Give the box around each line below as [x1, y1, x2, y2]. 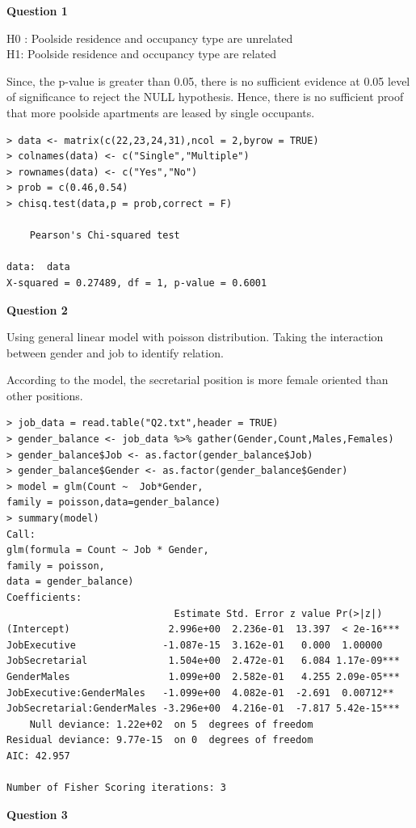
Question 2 [6, 301, 68, 318]
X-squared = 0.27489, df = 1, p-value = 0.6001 [6, 277, 267, 289]
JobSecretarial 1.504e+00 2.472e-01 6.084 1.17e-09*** [6, 655, 400, 667]
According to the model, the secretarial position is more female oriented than [6, 371, 389, 388]
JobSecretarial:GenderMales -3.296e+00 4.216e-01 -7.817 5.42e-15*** [6, 703, 400, 715]
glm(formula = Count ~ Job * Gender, [6, 544, 209, 556]
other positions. [6, 387, 83, 403]
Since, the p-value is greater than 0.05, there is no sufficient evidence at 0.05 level [6, 72, 410, 89]
